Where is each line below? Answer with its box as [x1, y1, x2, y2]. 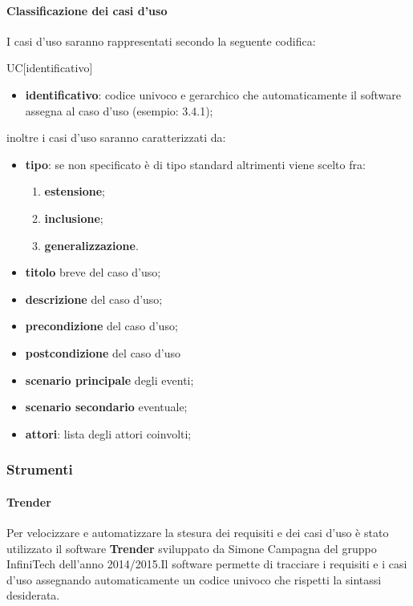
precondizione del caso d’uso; [25, 317, 178, 334]
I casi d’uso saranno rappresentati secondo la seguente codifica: [6, 32, 316, 49]
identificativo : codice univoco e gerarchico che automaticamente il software [25, 86, 401, 103]
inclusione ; [44, 209, 103, 226]
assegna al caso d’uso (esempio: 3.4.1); [25, 102, 213, 119]
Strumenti [6, 459, 73, 479]
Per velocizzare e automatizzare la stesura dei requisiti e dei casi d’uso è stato [6, 523, 389, 540]
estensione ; [44, 183, 106, 200]
